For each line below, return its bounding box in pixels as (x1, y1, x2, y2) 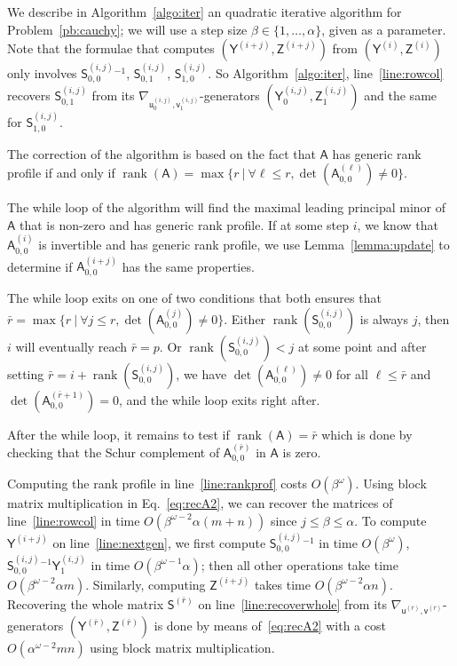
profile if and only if (7, 163, 115, 182)
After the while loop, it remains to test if (7, 424, 230, 443)
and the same (364, 86, 437, 105)
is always (359, 309, 409, 328)
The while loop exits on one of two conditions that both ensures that (7, 288, 382, 306)
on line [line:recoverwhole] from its (198, 594, 388, 613)
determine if (7, 257, 73, 275)
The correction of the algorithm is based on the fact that (7, 144, 316, 163)
